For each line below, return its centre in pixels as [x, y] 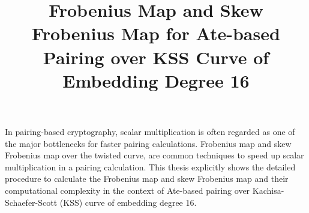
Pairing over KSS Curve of [156, 57]
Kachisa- [268, 190]
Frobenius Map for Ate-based [156, 33]
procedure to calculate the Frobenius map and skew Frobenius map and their [147, 178]
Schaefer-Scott [31, 202]
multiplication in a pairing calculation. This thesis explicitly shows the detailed [150, 166]
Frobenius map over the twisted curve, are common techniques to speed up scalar [154, 155]
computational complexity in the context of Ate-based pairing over [127, 190]
